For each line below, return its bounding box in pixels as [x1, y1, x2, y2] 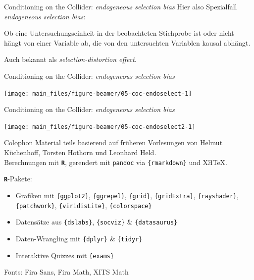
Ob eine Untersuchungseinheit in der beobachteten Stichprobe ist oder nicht [4, 28, 234, 38]
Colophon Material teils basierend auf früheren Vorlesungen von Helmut [4, 137, 223, 148]
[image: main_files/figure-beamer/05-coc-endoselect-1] [4, 90, 192, 97]
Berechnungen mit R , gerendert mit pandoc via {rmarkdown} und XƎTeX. [4, 157, 227, 167]
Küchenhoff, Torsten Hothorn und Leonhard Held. [4, 147, 156, 158]
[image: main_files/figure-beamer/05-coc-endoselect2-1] [4, 123, 196, 130]
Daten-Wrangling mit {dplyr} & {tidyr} [15, 233, 143, 243]
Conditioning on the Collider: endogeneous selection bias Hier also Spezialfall [4, 1, 237, 11]
